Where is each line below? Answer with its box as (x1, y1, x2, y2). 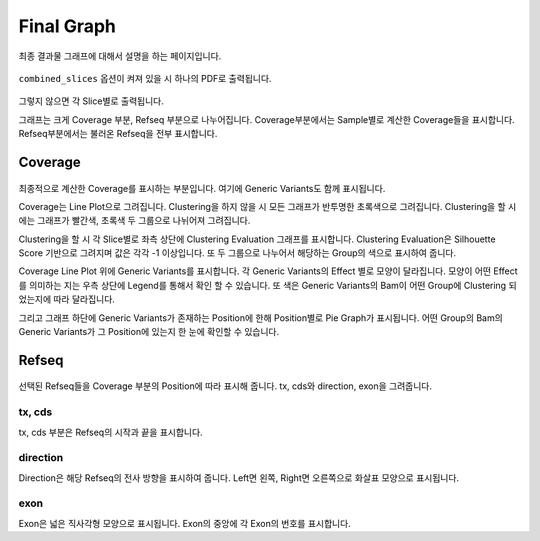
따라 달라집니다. (53, 293, 115, 305)
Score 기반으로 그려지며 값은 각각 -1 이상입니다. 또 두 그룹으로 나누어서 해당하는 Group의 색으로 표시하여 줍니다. (18, 247, 457, 259)
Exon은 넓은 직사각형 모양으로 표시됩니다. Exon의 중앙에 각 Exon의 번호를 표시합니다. (18, 517, 352, 529)
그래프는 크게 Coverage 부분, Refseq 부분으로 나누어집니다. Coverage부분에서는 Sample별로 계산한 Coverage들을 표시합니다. (18, 113, 515, 125)
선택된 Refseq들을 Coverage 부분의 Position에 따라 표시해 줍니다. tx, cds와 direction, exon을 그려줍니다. (18, 380, 432, 392)
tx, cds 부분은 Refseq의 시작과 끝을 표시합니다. (18, 426, 204, 438)
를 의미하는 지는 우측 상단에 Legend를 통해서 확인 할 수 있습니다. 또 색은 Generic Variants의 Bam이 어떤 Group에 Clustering (18, 279, 507, 291)
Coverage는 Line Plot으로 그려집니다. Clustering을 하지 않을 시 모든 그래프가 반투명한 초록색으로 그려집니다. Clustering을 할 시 (18, 200, 517, 212)
